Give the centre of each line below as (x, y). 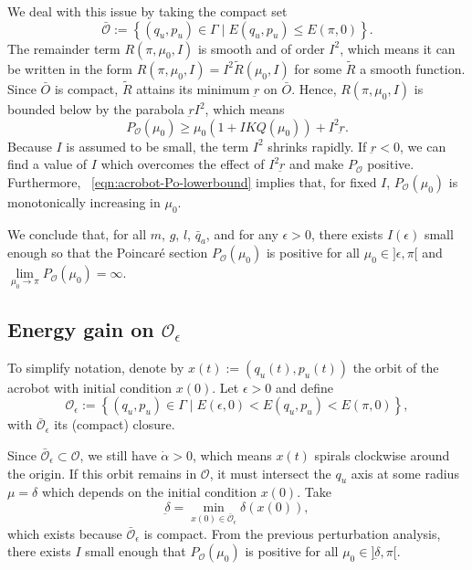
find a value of (47, 164)
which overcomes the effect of (183, 164)
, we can (423, 146)
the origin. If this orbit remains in (102, 473)
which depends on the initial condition (149, 492)
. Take (314, 492)
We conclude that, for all (77, 233)
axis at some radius (405, 473)
